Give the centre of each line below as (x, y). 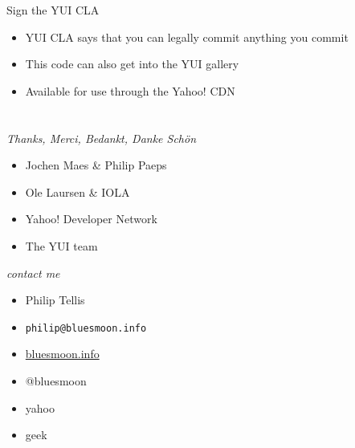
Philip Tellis (55, 300)
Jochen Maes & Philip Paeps (96, 165)
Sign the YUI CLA (53, 10)
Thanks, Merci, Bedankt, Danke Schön (102, 138)
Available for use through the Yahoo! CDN (130, 90)
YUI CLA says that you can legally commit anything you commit (187, 37)
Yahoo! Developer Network (91, 219)
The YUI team (61, 245)
